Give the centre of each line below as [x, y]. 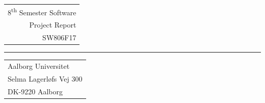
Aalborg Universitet [39, 66]
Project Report [53, 25]
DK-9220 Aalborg [35, 91]
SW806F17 [59, 37]
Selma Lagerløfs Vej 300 [45, 78]
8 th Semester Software [42, 11]
